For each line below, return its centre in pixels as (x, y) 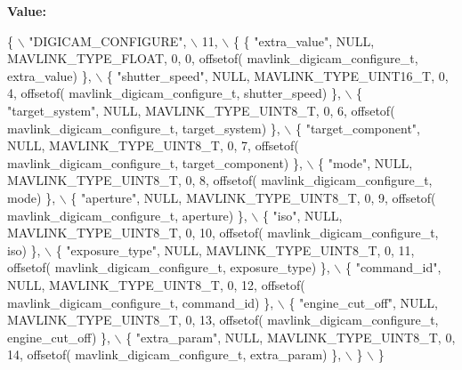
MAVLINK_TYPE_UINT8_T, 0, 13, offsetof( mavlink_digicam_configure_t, (223, 320)
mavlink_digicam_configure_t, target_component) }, (155, 162)
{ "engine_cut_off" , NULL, (364, 302)
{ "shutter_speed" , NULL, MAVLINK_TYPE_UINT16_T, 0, (277, 75)
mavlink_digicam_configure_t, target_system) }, (144, 128)
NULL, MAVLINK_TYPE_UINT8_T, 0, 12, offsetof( (156, 284)
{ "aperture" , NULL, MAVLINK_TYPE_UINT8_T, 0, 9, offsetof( (253, 197)
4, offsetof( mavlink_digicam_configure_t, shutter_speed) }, (174, 93)
